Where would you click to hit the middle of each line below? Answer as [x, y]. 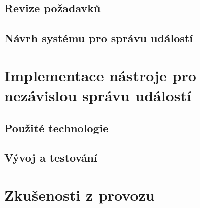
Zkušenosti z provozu [79, 195]
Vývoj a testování [51, 157]
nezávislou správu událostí [98, 95]
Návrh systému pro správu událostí [98, 38]
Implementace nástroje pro [100, 75]
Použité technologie [56, 127]
